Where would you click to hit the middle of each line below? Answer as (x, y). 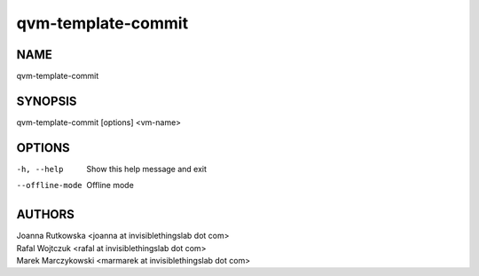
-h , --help (40, 169)
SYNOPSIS (47, 101)
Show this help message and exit (147, 169)
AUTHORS (46, 214)
